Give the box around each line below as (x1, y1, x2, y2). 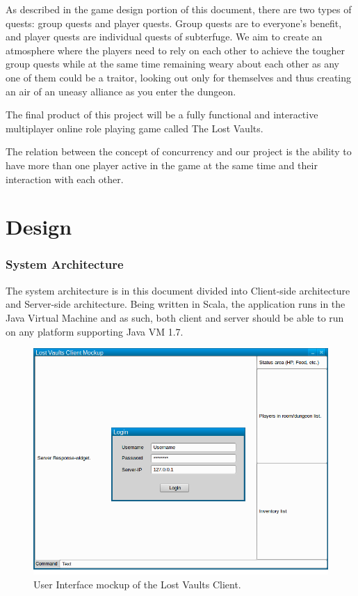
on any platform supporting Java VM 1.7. (6, 324, 184, 338)
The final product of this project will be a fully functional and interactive (6, 107, 318, 122)
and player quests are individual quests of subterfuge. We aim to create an (6, 29, 323, 44)
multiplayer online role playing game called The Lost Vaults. (6, 120, 263, 135)
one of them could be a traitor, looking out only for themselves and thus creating (6, 70, 352, 84)
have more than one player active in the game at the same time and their (6, 157, 318, 172)
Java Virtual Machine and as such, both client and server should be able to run (6, 310, 344, 324)
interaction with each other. (6, 171, 124, 186)
